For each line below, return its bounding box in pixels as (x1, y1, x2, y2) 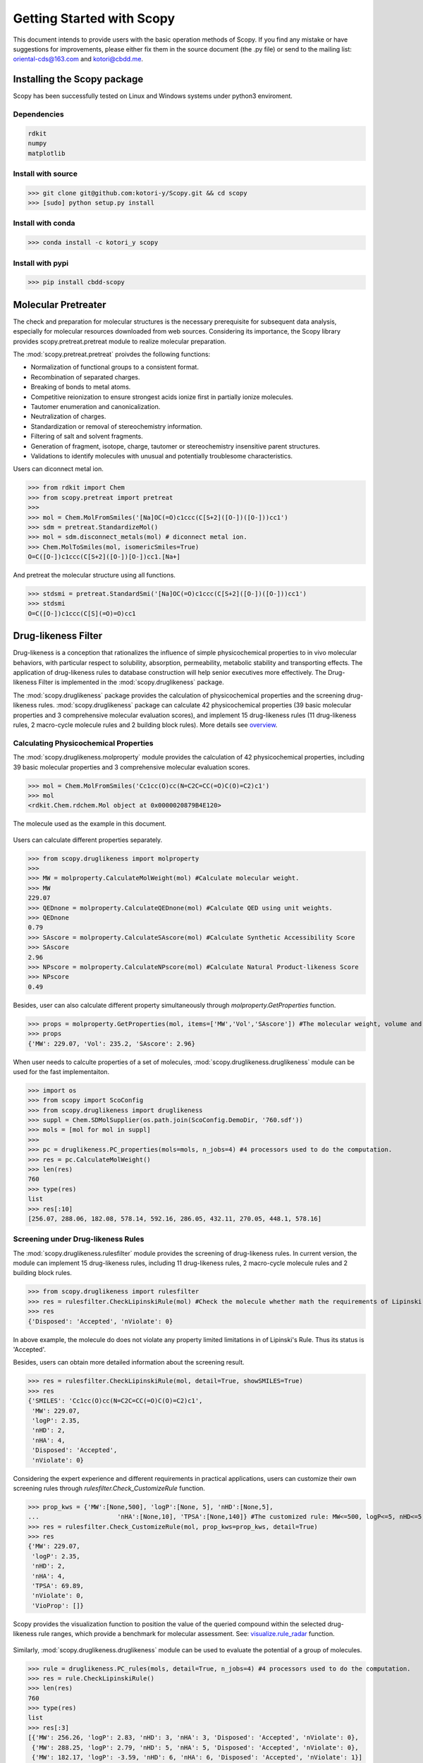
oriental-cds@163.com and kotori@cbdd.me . (13, 55, 144, 63)
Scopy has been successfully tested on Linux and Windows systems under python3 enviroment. (13, 92, 293, 100)
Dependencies (13, 109, 65, 119)
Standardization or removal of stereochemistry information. (30, 422, 203, 430)
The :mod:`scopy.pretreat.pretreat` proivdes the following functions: (13, 350, 211, 359)
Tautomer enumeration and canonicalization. (30, 403, 161, 410)
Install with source (13, 169, 78, 178)
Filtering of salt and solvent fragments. (30, 432, 144, 441)
